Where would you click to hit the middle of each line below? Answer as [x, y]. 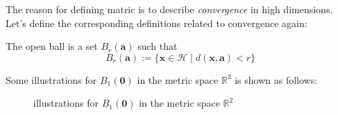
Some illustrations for [51, 79]
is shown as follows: [276, 79]
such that [158, 46]
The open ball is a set [52, 46]
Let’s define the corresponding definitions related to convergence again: [157, 23]
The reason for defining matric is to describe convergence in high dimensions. [169, 9]
